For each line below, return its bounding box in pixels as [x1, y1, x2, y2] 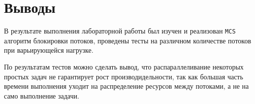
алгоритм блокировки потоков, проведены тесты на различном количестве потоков [4, 35, 252, 45]
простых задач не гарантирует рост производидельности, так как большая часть [4, 71, 243, 81]
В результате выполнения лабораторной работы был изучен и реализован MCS [4, 26, 236, 36]
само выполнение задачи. [4, 90, 79, 101]
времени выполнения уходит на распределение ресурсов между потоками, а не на [4, 81, 249, 91]
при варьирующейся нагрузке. [4, 45, 94, 55]
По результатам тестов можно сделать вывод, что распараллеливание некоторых [4, 61, 244, 71]
